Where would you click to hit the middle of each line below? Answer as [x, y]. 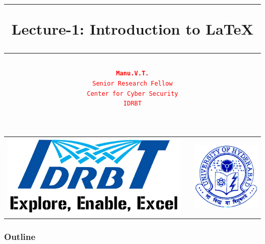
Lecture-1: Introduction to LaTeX [132, 29]
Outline [20, 236]
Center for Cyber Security [132, 93]
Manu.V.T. [132, 74]
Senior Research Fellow [132, 84]
